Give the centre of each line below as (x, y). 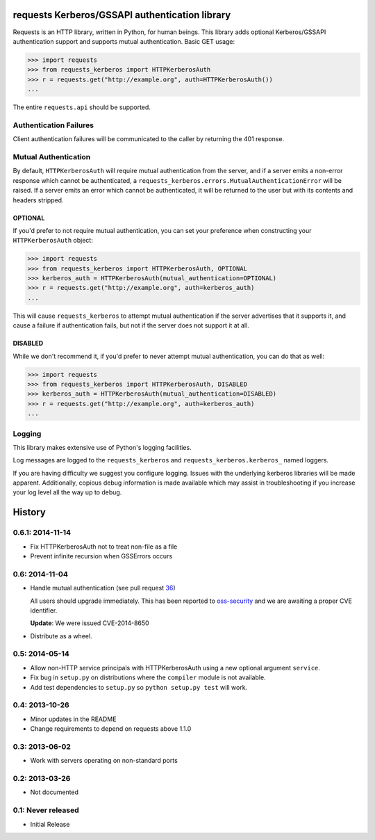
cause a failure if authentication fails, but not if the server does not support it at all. (131, 325)
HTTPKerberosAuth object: (53, 241)
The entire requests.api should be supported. (82, 107)
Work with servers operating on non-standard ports (104, 761)
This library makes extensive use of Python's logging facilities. (102, 447)
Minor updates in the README (73, 719)
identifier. (44, 610)
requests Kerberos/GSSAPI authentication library (122, 15)
